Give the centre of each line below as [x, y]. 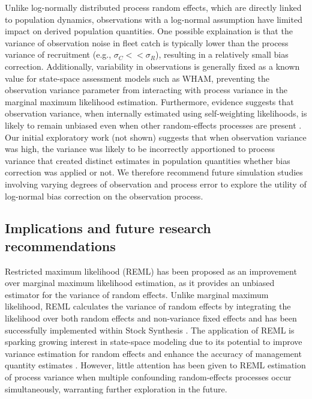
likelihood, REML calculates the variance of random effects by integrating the [148, 306]
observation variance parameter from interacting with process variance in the [146, 90]
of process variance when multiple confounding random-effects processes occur [148, 377]
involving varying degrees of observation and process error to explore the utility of [156, 184]
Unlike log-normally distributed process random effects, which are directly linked [153, 7]
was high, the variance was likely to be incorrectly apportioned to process [140, 149]
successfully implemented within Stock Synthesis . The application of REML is [150, 330]
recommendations [60, 245]
